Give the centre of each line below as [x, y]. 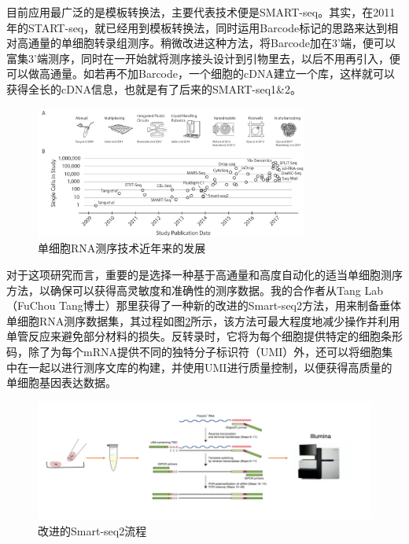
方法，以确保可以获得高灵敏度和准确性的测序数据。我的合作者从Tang [184, 290]
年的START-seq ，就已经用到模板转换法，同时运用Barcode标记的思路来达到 [197, 27]
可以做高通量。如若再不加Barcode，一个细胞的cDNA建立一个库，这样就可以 [201, 74]
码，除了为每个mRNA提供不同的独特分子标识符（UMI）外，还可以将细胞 [194, 351]
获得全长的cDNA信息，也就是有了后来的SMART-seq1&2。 [154, 88]
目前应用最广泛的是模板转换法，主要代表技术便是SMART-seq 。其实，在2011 [201, 12]
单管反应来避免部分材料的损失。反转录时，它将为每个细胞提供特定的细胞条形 [204, 336]
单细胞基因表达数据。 [61, 382]
